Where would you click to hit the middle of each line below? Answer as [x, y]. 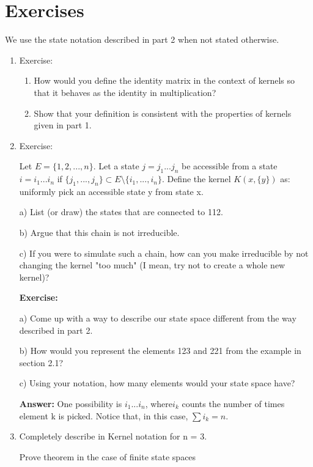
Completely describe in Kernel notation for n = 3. [113, 436]
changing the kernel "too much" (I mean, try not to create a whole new [152, 265]
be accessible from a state [230, 166]
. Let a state [116, 166]
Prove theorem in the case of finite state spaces [108, 456]
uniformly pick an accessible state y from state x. [111, 191]
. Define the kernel [196, 179]
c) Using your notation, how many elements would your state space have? [157, 383]
